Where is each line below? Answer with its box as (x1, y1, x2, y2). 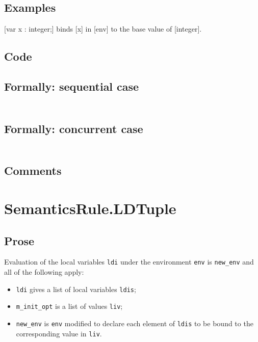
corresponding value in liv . (16, 328, 102, 338)
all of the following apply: (4, 267, 84, 277)
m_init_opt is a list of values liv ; (16, 301, 123, 311)
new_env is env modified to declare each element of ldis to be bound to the (16, 318, 253, 328)
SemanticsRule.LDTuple (4, 197, 176, 218)
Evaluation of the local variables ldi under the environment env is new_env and (4, 256, 254, 267)
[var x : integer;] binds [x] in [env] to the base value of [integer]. (4, 23, 202, 34)
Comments (4, 163, 62, 178)
